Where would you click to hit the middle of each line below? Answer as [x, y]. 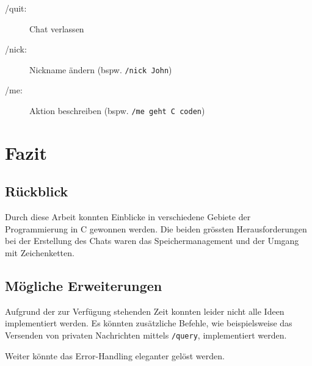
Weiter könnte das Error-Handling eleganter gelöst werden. [115, 355]
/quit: [16, 8]
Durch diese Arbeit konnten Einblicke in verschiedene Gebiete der [128, 217]
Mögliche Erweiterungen [84, 286]
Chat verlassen [57, 28]
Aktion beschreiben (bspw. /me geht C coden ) [117, 111]
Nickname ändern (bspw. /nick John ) [101, 69]
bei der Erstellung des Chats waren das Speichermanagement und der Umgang [152, 241]
